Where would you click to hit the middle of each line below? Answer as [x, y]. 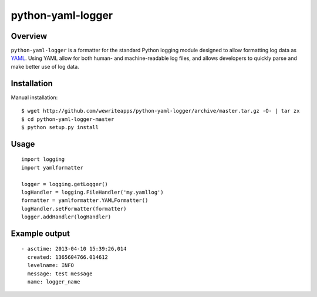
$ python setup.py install [60, 127]
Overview [29, 36]
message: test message [60, 274]
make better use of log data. [45, 66]
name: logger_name [54, 282]
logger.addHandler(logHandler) [66, 217]
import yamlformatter [52, 168]
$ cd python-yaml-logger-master [68, 119]
